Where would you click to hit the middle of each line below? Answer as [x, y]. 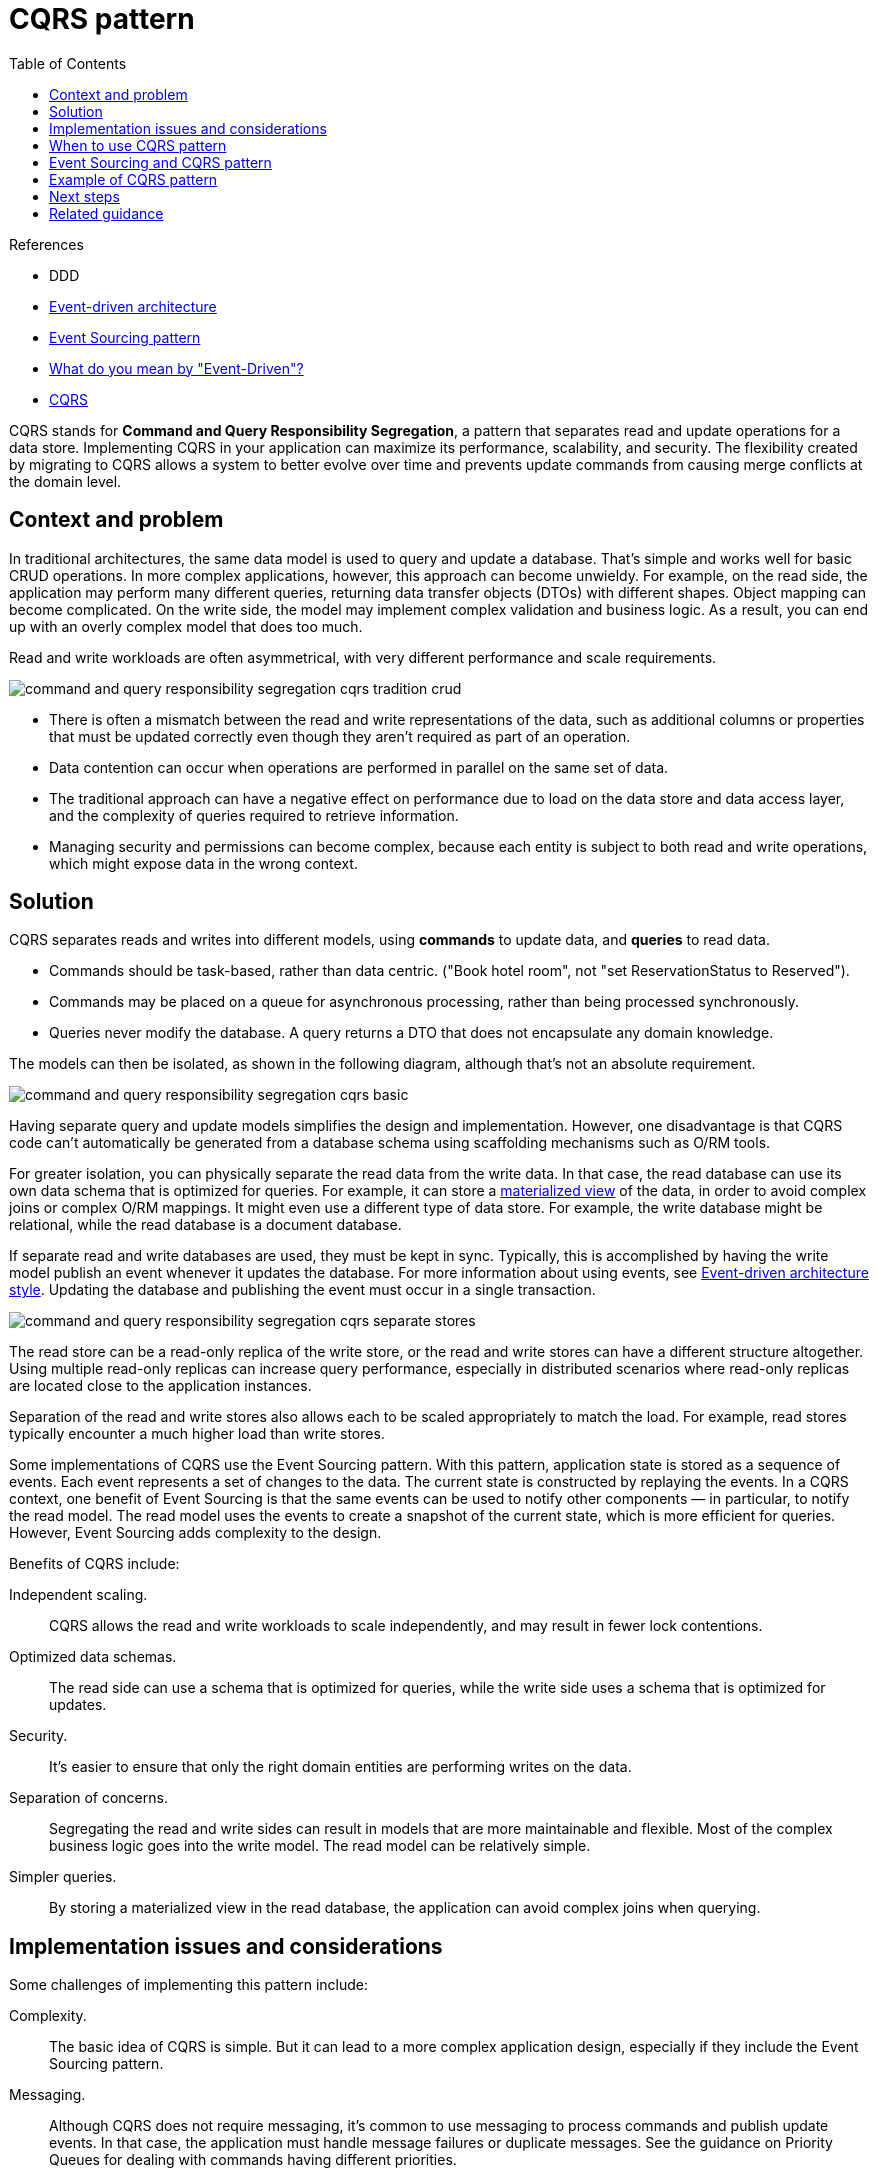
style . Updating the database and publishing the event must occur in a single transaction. [302, 1290]
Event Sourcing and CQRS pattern [160, 162]
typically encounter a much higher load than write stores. [197, 1434]
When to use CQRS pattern [138, 145]
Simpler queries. [63, 1877]
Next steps [84, 196]
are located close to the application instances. [160, 1386]
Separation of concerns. [88, 1798]
